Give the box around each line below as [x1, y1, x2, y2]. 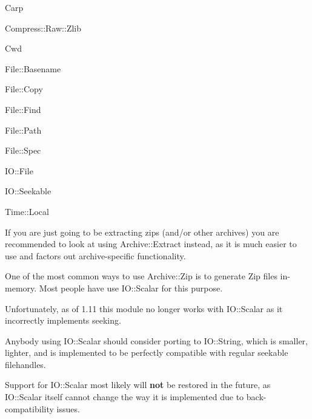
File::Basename [5, 62, 61, 75]
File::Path [5, 123, 42, 136]
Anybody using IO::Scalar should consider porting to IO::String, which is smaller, [5, 334, 308, 347]
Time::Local [5, 205, 49, 217]
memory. [5, 281, 37, 294]
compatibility [5, 402, 54, 415]
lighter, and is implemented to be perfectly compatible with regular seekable [5, 346, 288, 359]
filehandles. [5, 358, 46, 370]
